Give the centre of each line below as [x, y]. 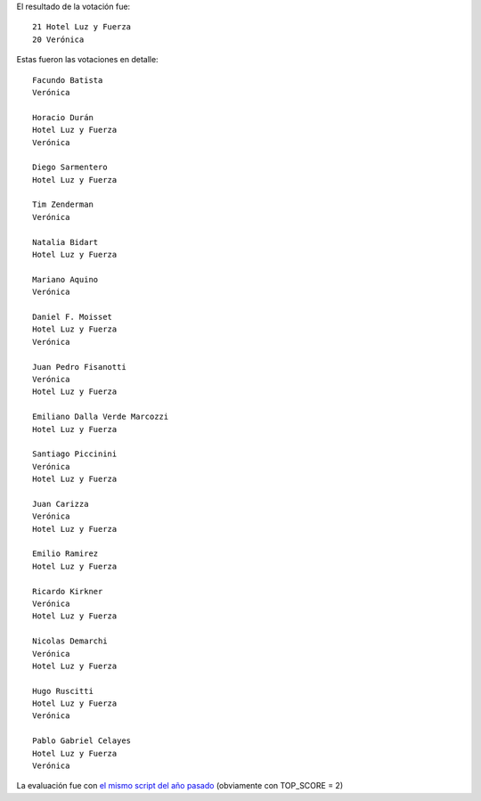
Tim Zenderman [63, 204]
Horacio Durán [63, 117]
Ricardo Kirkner [68, 591]
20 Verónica [58, 39]
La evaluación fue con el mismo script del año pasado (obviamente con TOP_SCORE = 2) [180, 786]
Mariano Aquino [65, 279]
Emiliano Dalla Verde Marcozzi [101, 417]
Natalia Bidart [65, 242]
